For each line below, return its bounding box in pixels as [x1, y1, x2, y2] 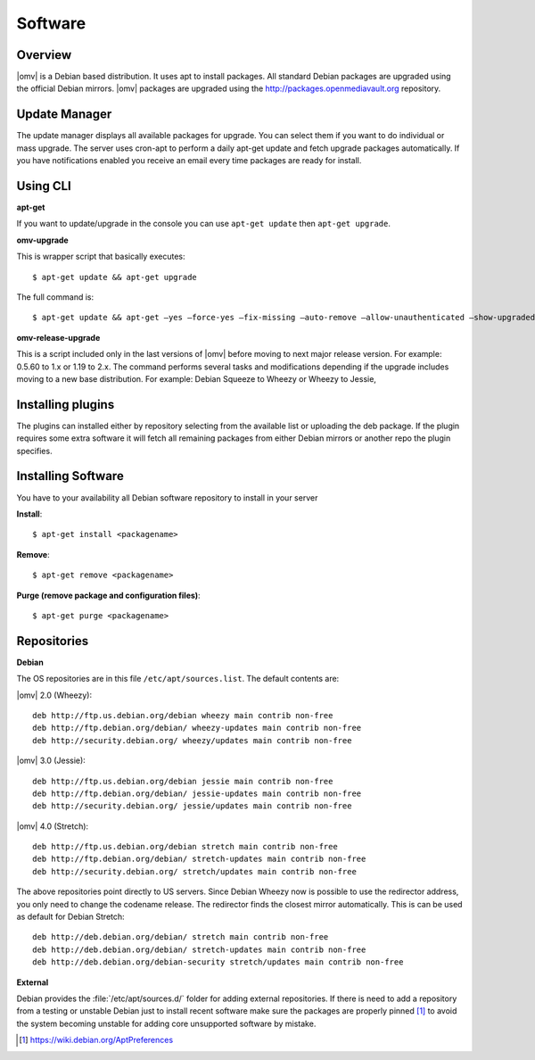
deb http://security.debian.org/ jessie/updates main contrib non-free [32, 801, 352, 811]
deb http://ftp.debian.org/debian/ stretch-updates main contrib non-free [32, 854, 366, 865]
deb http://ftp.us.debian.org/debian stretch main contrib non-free [32, 841, 338, 852]
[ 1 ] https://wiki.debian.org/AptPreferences [19, 1035, 174, 1046]
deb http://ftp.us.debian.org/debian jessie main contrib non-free [32, 776, 333, 786]
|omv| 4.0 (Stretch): [16, 821, 89, 832]
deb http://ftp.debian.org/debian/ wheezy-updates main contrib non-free [32, 723, 362, 733]
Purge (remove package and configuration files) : [16, 590, 201, 600]
